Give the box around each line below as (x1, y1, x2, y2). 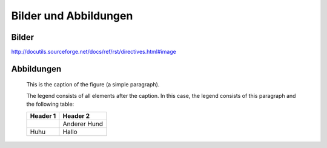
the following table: (26, 100, 74, 108)
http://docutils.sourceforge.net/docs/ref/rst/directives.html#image (11, 48, 177, 56)
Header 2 (62, 112, 90, 120)
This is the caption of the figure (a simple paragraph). (26, 81, 160, 88)
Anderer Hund (62, 120, 103, 128)
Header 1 (30, 112, 56, 120)
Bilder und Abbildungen (11, 9, 133, 22)
